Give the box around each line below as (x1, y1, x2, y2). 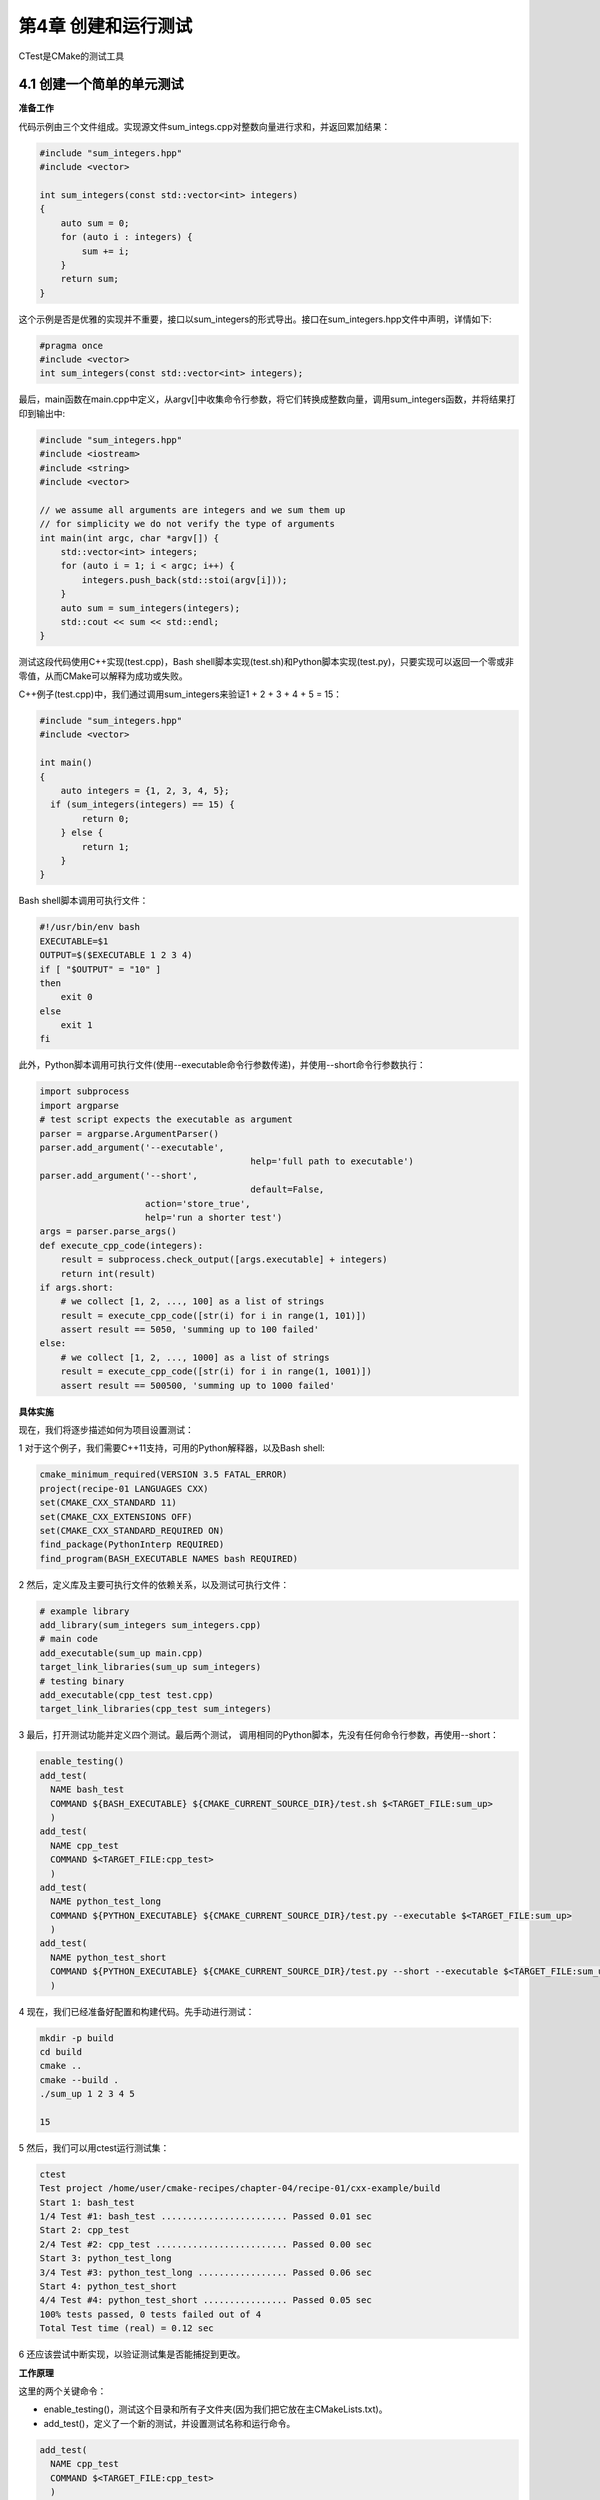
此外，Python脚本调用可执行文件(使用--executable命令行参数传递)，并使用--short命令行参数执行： (18, 1059, 426, 1071)
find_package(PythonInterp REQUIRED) (39, 1539, 225, 1550)
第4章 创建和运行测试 (18, 15, 193, 37)
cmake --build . (39, 2074, 120, 2085)
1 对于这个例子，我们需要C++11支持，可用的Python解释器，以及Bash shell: (18, 1442, 325, 1454)
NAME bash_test (50, 1784, 125, 1795)
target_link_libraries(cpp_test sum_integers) (39, 1703, 272, 1715)
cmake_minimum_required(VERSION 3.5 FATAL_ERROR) (39, 1469, 288, 1480)
